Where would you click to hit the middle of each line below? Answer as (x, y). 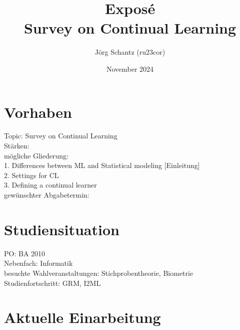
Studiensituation (62, 229)
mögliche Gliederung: (36, 155)
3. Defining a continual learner (50, 185)
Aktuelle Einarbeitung (82, 317)
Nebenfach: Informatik (38, 263)
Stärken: (17, 146)
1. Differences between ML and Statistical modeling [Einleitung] (102, 165)
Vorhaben (38, 112)
